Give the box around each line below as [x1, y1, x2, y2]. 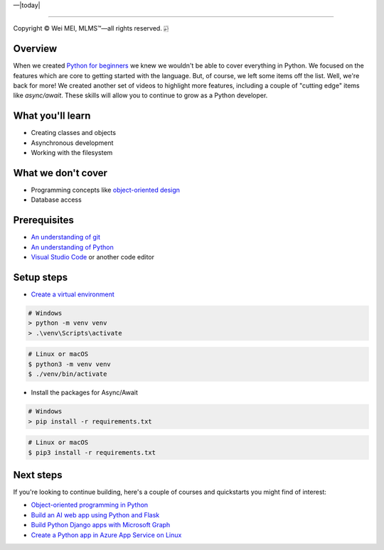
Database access [31, 195, 82, 204]
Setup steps [13, 271, 68, 284]
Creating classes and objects [31, 129, 117, 137]
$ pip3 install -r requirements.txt [28, 448, 156, 456]
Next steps [13, 469, 63, 481]
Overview [13, 43, 58, 55]
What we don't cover [13, 167, 108, 179]
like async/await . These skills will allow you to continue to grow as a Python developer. [13, 91, 268, 99]
